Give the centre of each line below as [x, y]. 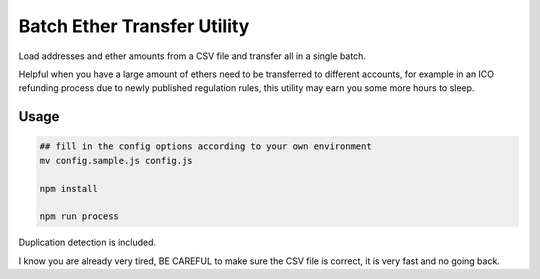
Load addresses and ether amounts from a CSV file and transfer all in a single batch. [192, 56]
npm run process [79, 216]
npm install [69, 188]
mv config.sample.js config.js [116, 160]
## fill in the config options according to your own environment [205, 146]
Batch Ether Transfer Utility [134, 26]
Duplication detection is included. [87, 242]
